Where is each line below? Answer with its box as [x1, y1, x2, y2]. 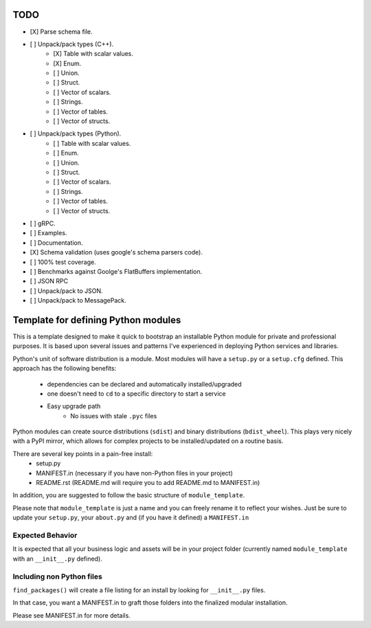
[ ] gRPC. [30, 219, 56, 227]
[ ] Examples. [30, 229, 67, 237]
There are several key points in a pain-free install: [12, 449, 153, 457]
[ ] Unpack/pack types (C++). [30, 40, 114, 48]
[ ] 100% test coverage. [30, 258, 96, 266]
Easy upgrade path [47, 402, 101, 411]
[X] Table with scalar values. [53, 50, 134, 58]
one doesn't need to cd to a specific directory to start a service [47, 389, 226, 398]
